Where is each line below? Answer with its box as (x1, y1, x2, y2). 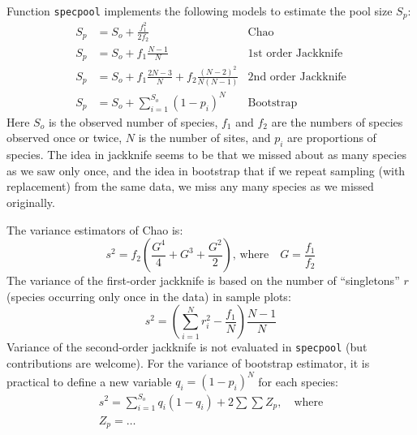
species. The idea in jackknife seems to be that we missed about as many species (6, 146, 406, 163)
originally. (6, 193, 55, 210)
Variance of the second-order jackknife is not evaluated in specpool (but (6, 338, 368, 355)
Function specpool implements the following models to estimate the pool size (6, 2, 393, 19)
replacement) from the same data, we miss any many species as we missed (6, 178, 374, 195)
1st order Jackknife (247, 47, 343, 59)
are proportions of (287, 129, 376, 146)
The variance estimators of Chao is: (6, 221, 183, 238)
